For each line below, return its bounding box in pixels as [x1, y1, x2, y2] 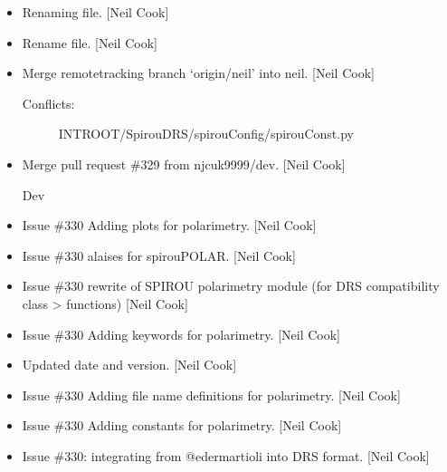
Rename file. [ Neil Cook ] [22, 33, 157, 52]
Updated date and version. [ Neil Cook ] [22, 355, 237, 374]
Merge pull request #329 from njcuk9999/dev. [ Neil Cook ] [22, 154, 346, 173]
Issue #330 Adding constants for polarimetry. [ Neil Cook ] [22, 416, 342, 435]
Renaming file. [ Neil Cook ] [22, 3, 169, 21]
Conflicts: [22, 93, 75, 112]
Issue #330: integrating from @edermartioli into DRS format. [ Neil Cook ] [22, 446, 430, 465]
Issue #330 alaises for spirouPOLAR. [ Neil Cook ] [22, 246, 296, 265]
